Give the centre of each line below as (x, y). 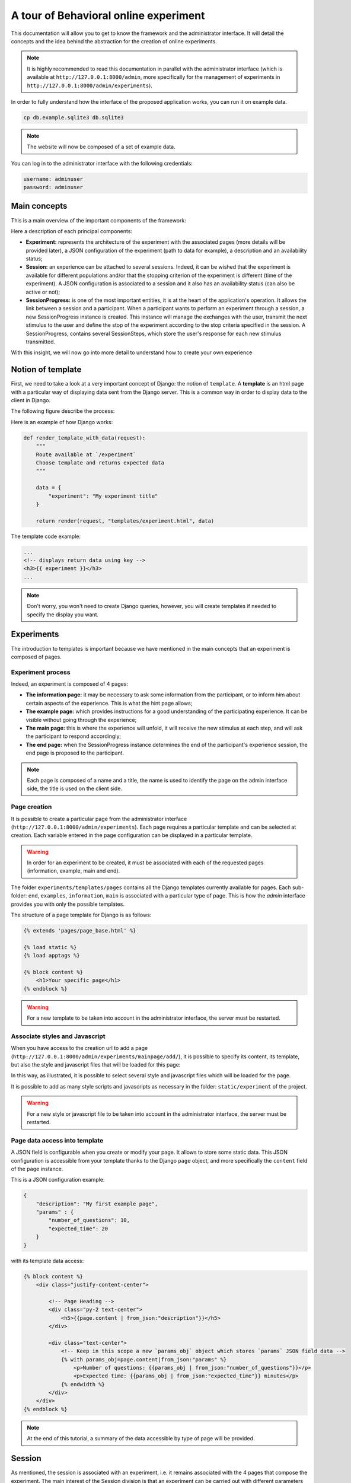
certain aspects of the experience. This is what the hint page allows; (109, 703)
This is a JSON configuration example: (58, 1180)
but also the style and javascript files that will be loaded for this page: (96, 1065)
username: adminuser (53, 179)
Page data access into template (57, 1140)
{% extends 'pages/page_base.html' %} (80, 931)
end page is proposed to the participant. (75, 753)
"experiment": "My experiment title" (103, 496)
